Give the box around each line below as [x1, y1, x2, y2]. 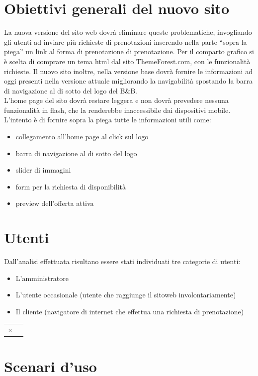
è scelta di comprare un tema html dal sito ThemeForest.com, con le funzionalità [4, 56, 251, 66]
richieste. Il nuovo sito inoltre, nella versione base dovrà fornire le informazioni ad [4, 66, 253, 76]
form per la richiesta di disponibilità [15, 181, 126, 191]
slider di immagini [15, 165, 71, 175]
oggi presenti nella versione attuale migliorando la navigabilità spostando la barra [4, 76, 253, 86]
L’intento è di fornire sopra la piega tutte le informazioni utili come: [4, 114, 211, 125]
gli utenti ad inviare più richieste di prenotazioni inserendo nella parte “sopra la [4, 36, 247, 47]
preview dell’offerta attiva [15, 198, 94, 208]
